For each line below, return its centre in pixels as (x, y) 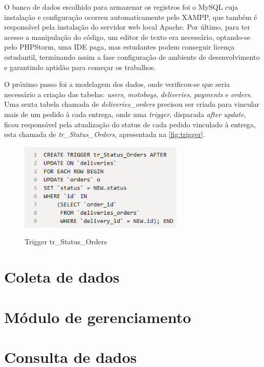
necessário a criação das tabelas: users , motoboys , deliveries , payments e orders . (128, 94)
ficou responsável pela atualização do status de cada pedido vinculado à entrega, (130, 124)
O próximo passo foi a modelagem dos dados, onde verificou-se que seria (117, 84)
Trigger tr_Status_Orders (66, 242)
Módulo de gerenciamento (98, 317)
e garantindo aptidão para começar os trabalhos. (80, 67)
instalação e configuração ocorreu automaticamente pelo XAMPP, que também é (131, 17)
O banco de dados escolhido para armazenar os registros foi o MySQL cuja (121, 7)
